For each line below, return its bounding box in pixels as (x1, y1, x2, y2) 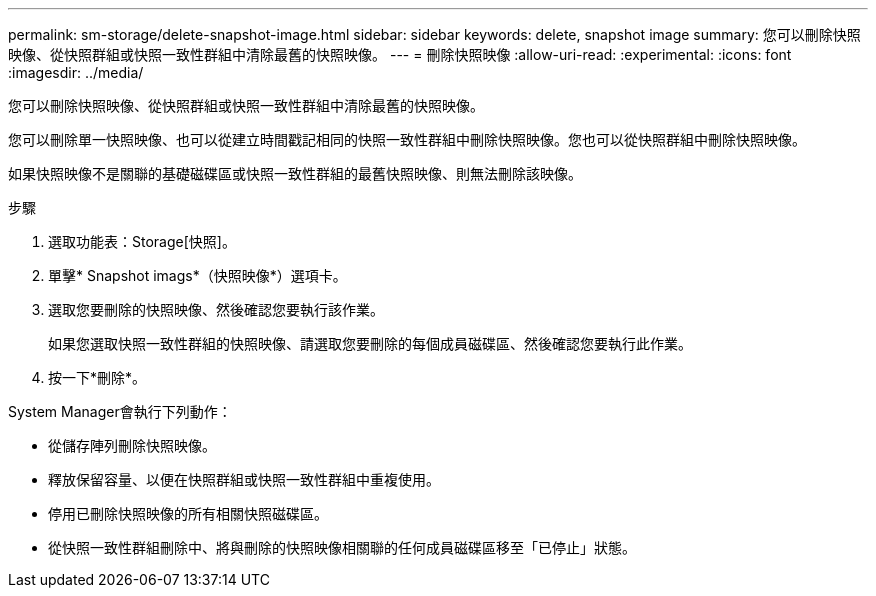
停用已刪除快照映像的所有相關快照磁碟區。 (48, 505, 328, 522)
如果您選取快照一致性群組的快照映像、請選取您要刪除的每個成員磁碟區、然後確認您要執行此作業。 (48, 335, 692, 352)
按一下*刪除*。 (48, 369, 147, 386)
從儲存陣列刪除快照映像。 (48, 437, 216, 454)
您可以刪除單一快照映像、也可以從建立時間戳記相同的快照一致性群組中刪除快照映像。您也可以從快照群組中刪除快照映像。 (8, 131, 806, 148)
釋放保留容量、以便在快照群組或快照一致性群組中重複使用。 (48, 471, 440, 488)
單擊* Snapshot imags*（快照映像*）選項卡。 (48, 267, 347, 284)
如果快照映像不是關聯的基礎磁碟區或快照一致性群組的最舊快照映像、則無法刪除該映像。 (8, 165, 582, 182)
